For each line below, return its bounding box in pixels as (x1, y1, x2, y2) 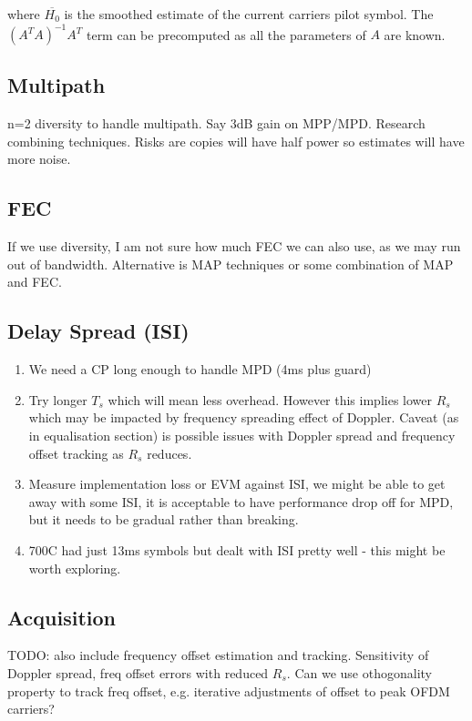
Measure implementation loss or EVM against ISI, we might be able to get (28, 474, 446, 493)
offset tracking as (28, 443, 124, 462)
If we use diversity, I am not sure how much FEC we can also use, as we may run (7, 237, 461, 256)
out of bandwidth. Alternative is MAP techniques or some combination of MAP (7, 254, 454, 273)
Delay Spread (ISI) (7, 317, 190, 345)
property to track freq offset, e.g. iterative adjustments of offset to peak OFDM (7, 681, 450, 700)
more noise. (7, 149, 71, 168)
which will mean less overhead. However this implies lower (108, 390, 432, 409)
